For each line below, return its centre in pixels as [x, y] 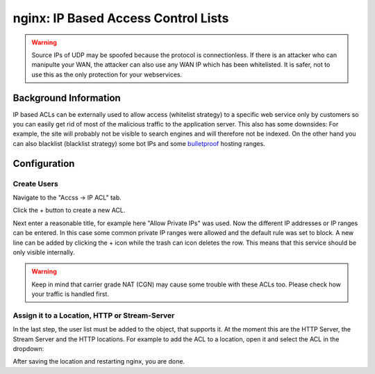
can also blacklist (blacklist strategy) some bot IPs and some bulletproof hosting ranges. [139, 143]
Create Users [35, 184]
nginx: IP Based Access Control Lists [121, 18]
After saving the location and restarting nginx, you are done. [99, 361]
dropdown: [28, 349]
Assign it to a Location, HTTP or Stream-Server [94, 315]
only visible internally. [44, 252]
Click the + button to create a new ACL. [69, 210]
